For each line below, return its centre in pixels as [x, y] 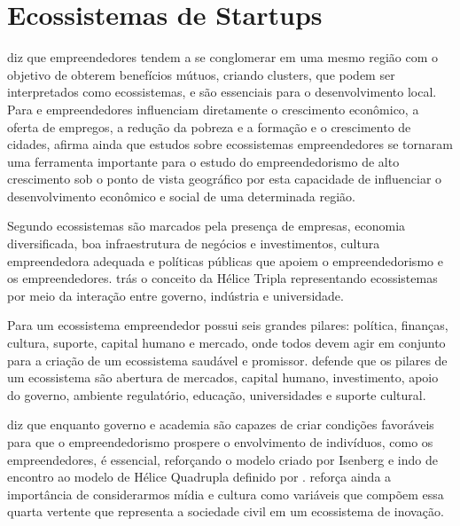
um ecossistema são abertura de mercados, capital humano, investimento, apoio [223, 377]
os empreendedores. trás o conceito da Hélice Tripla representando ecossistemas [222, 278]
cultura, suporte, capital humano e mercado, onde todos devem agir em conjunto [226, 343]
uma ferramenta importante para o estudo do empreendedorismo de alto [203, 161]
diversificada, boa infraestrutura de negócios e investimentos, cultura [194, 243]
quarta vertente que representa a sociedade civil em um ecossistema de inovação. [226, 511]
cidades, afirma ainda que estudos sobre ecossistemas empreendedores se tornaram [230, 144]
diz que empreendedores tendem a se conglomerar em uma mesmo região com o [223, 57]
